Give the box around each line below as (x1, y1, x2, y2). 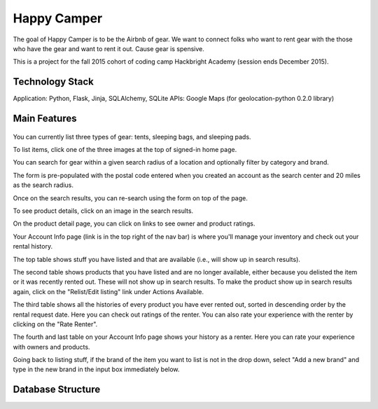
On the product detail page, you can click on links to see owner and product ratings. (13, 219, 255, 228)
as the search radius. (13, 181, 73, 189)
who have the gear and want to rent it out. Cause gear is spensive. (13, 44, 204, 53)
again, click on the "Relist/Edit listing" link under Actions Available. (13, 287, 204, 296)
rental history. (13, 242, 52, 251)
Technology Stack (13, 76, 94, 88)
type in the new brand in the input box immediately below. (13, 365, 180, 374)
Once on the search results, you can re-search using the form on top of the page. (13, 193, 248, 202)
